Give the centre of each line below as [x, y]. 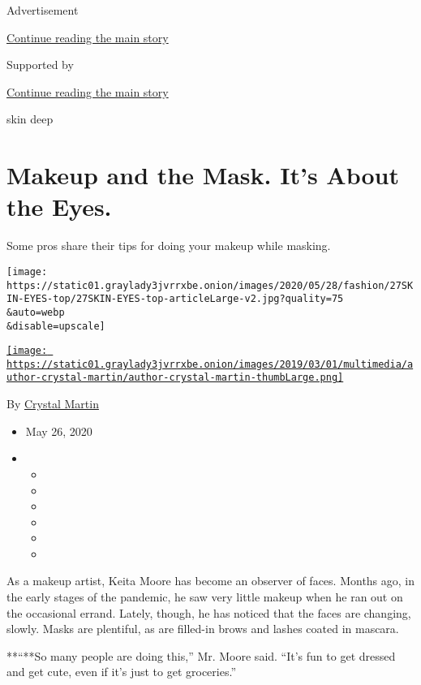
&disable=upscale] [56, 326]
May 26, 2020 [59, 431]
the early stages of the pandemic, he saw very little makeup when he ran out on [205, 597]
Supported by [40, 65]
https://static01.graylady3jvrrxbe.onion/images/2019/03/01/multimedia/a [210, 364]
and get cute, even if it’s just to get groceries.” [121, 672]
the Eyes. [59, 207]
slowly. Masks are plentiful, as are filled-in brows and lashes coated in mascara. [203, 629]
